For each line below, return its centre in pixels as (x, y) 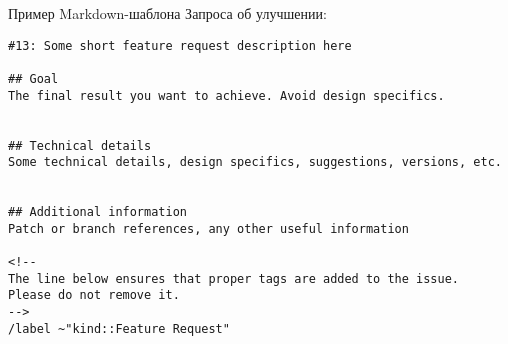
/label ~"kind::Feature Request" (119, 328)
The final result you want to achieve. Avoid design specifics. (226, 95)
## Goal (33, 78)
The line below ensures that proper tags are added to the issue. (234, 278)
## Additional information (97, 212)
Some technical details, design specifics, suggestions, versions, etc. (255, 162)
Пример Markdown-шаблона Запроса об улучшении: (167, 13)
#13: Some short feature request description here (180, 45)
